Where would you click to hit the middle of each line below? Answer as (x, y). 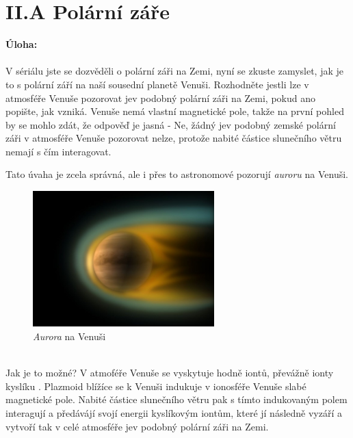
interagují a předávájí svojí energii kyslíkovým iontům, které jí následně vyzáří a (174, 413)
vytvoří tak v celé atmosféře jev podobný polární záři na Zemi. (137, 426)
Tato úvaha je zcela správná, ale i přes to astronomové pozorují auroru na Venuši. (177, 174)
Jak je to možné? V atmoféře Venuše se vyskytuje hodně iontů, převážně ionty (170, 373)
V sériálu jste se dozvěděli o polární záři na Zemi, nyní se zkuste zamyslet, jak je (175, 71)
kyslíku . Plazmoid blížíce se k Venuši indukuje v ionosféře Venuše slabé (156, 386)
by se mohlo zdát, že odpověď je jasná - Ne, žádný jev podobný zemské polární (171, 124)
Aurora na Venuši (69, 336)
